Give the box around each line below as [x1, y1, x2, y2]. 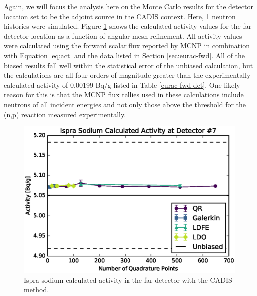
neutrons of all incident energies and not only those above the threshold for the [4, 99, 246, 109]
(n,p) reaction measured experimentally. [4, 109, 126, 119]
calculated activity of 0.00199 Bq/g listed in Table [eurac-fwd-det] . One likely [4, 79, 240, 90]
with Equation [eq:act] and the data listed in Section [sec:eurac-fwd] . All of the [4, 50, 245, 60]
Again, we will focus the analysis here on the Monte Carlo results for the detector [4, 1, 253, 11]
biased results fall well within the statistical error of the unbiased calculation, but [4, 60, 253, 70]
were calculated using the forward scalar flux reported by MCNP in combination [4, 40, 250, 51]
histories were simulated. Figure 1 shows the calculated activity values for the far [4, 21, 252, 31]
